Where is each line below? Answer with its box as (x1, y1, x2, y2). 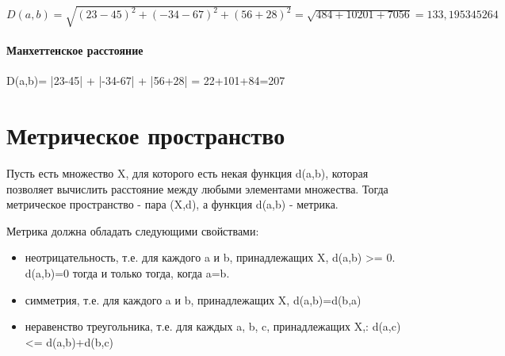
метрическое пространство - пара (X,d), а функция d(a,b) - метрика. (6, 196, 339, 212)
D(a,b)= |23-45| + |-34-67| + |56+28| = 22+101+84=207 (6, 72, 285, 89)
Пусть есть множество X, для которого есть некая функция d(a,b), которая (6, 165, 369, 182)
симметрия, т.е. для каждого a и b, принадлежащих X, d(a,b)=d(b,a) (25, 291, 362, 308)
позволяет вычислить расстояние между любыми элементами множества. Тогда (6, 180, 388, 197)
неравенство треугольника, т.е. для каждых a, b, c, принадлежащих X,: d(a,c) (25, 318, 401, 335)
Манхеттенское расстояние (6, 42, 143, 59)
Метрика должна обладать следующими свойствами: (6, 222, 259, 239)
